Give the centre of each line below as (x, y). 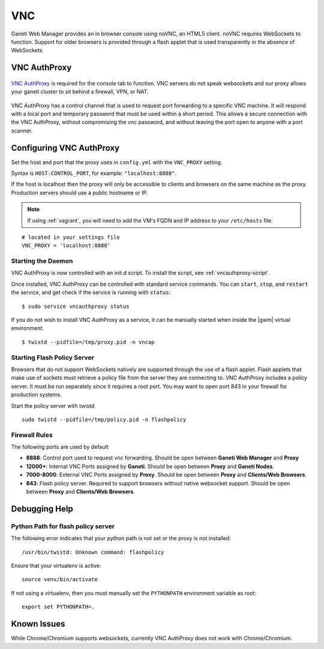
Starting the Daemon (42, 261)
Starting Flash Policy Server (52, 357)
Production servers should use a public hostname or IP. (79, 192)
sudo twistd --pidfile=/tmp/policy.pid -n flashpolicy (104, 419)
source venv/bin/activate (60, 580)
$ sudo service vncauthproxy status (76, 306)
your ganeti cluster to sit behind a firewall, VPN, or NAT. (80, 92)
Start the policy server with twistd (53, 405)
